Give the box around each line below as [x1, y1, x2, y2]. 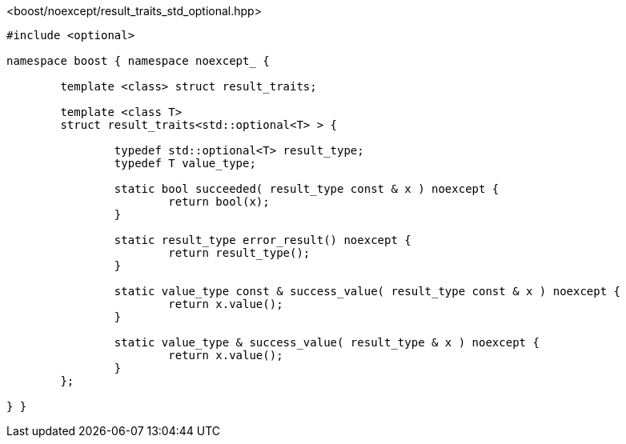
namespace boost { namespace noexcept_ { [6, 54, 270, 67]
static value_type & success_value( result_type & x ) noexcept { [114, 336, 540, 349]
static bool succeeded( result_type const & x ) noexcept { [114, 182, 500, 195]
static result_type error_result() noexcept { [114, 234, 411, 246]
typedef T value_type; [114, 157, 256, 170]
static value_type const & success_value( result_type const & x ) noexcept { [114, 285, 621, 298]
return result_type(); [168, 246, 311, 259]
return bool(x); [168, 195, 270, 208]
